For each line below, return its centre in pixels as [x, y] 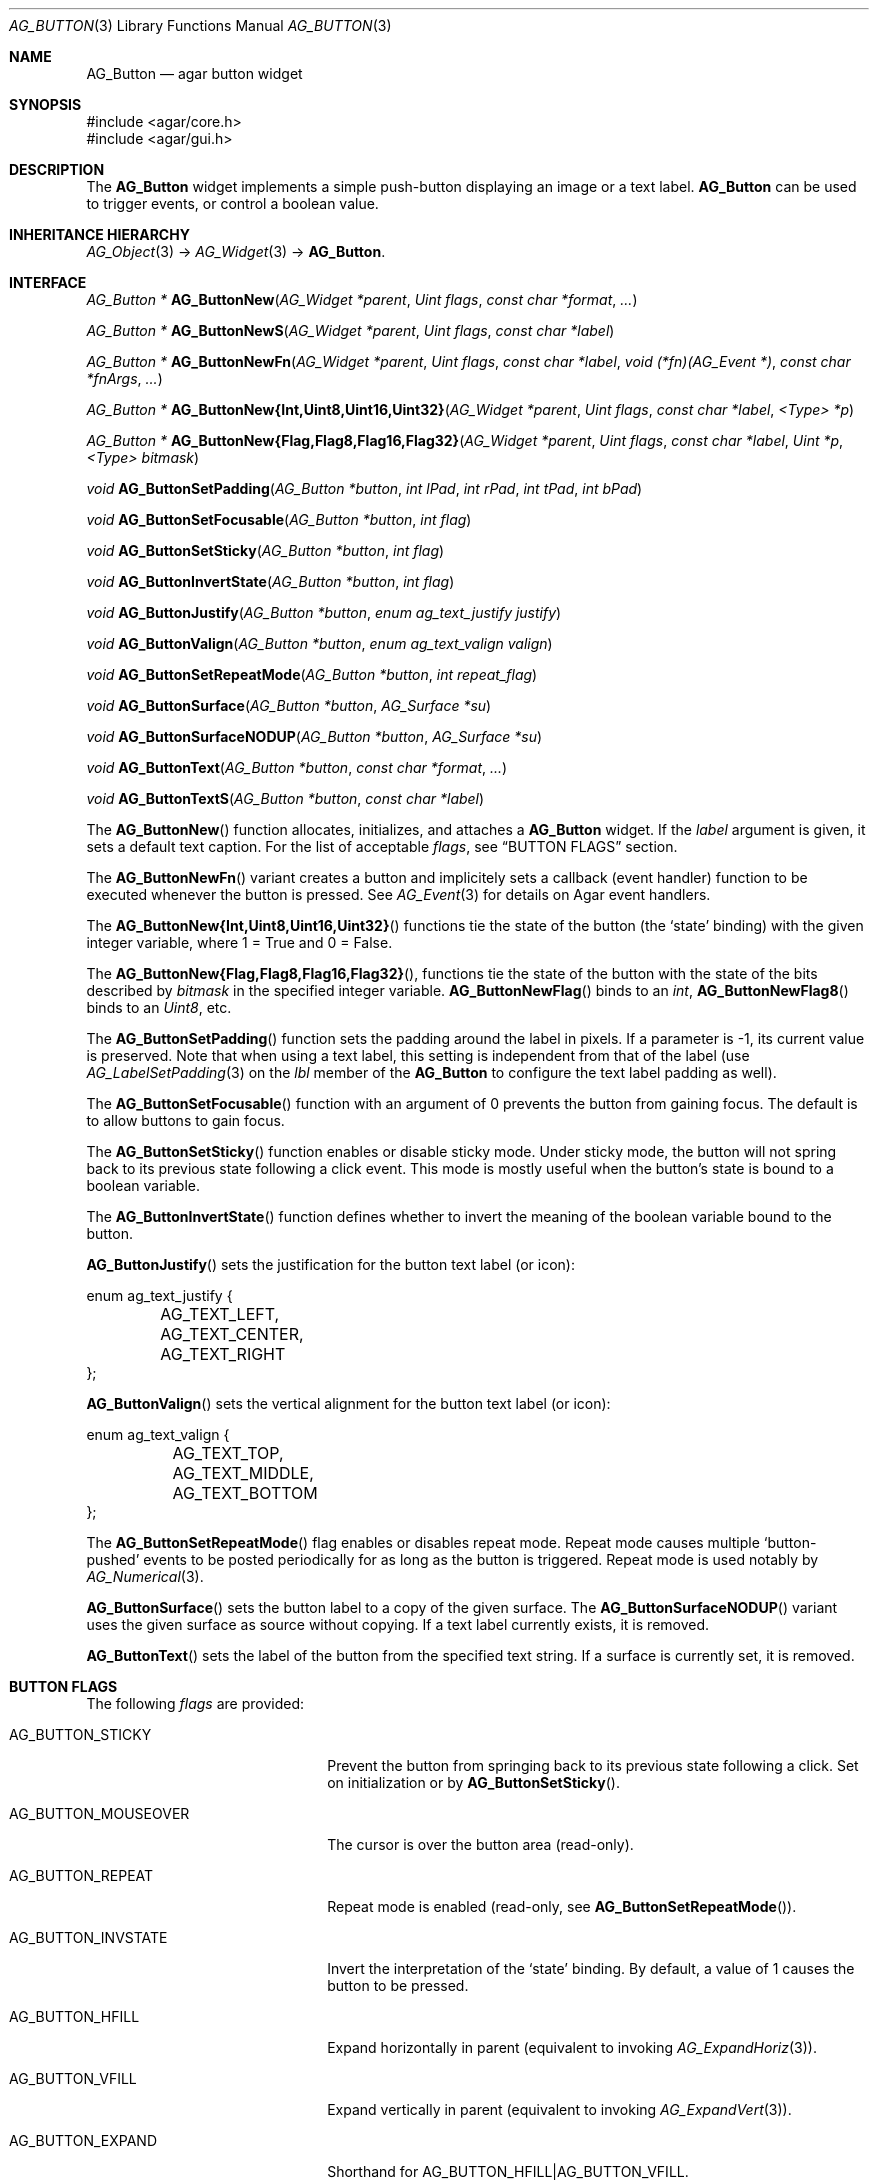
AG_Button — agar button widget [194, 73]
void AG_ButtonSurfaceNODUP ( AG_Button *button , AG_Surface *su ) [314, 736]
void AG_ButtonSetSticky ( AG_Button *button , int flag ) [265, 550]
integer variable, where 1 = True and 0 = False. [239, 942]
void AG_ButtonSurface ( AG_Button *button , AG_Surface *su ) [289, 705]
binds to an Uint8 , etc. [159, 1007]
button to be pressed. [398, 1985]
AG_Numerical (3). [145, 1576]
